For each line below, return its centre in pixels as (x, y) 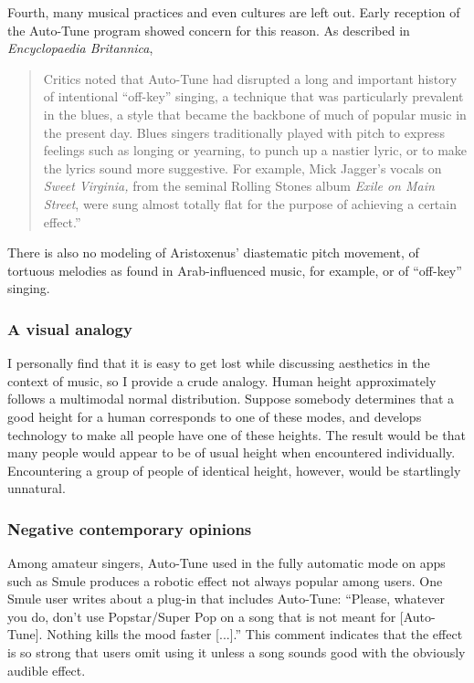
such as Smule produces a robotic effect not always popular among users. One (225, 580)
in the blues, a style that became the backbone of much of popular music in (255, 114)
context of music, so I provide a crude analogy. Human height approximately (222, 380)
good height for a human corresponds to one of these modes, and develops (215, 416)
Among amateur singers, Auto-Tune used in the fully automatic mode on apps (226, 563)
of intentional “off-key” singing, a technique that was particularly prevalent (253, 96)
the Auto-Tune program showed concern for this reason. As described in (209, 30)
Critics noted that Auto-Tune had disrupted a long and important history (250, 78)
